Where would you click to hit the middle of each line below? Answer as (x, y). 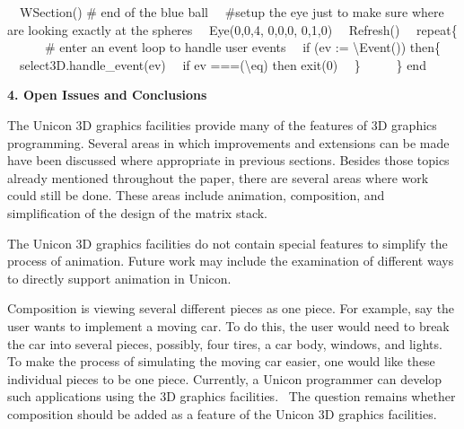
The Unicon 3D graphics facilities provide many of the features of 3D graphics (222, 124)
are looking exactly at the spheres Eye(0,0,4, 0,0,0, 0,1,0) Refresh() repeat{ (232, 29)
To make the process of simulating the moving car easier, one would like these (221, 361)
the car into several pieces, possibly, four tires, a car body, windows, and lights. (225, 343)
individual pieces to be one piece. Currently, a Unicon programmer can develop (225, 378)
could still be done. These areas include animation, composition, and (196, 195)
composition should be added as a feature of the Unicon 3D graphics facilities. (222, 413)
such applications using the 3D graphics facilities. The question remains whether (232, 396)
